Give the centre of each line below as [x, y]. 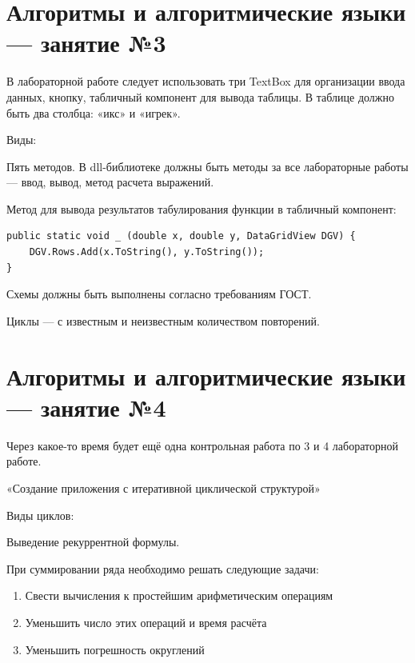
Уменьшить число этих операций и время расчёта [146, 622]
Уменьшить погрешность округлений [115, 649]
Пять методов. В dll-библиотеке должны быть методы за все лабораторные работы [207, 166]
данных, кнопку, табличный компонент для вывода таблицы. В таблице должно [200, 96]
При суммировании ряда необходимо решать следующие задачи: [163, 568]
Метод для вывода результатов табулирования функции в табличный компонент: [202, 208]
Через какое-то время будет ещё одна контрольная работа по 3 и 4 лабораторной [202, 445]
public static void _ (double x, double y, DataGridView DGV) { [181, 236]
